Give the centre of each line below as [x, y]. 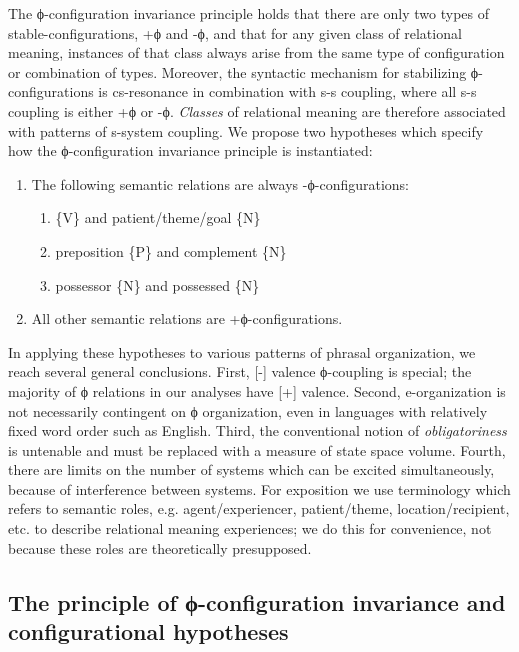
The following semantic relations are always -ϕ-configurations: [220, 183]
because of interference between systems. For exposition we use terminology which [259, 488]
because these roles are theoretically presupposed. [160, 547]
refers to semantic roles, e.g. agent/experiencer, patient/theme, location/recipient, [259, 508]
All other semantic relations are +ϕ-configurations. [187, 318]
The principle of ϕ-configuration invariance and [257, 601]
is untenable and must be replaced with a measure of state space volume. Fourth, [257, 449]
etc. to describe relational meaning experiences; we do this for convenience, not [250, 528]
